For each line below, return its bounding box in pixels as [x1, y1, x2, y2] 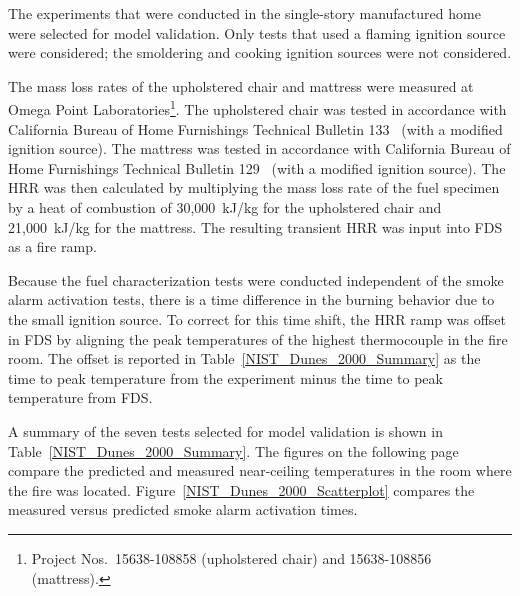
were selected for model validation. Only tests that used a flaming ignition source [8, 22, 506, 43]
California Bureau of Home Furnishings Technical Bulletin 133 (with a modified [8, 118, 503, 139]
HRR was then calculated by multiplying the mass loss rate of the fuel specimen [8, 177, 500, 198]
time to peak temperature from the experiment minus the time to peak [8, 367, 443, 388]
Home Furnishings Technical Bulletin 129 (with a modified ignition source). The [8, 157, 506, 178]
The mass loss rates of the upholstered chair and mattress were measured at [8, 75, 474, 96]
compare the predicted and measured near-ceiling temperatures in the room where [8, 460, 512, 481]
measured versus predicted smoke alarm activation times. [8, 499, 358, 520]
